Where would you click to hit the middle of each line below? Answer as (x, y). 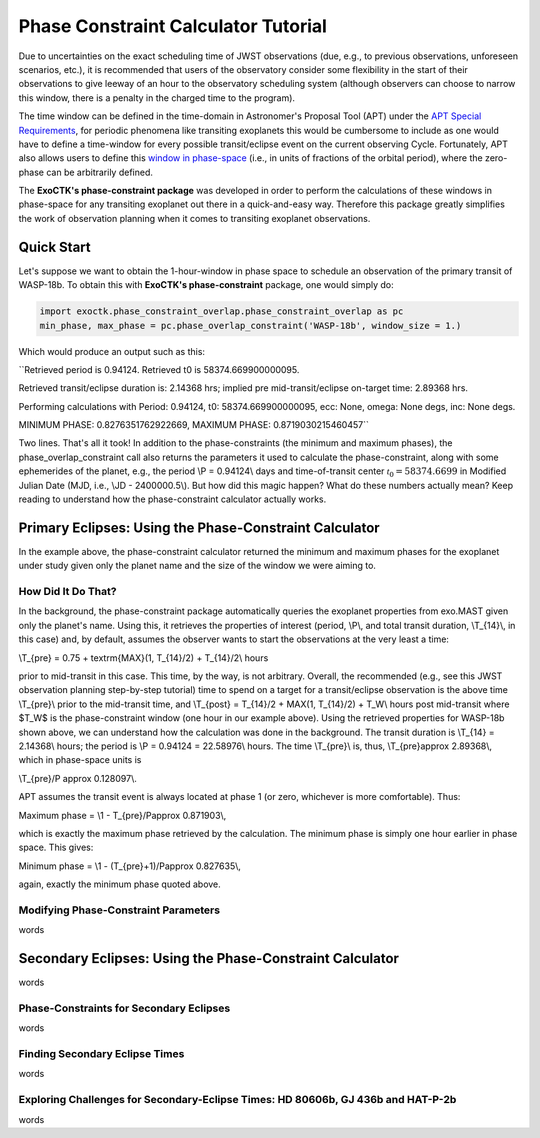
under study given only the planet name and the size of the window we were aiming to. (197, 566)
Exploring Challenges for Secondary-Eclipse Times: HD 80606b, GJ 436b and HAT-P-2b (237, 1100)
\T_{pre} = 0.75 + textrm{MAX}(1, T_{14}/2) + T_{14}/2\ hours (143, 657)
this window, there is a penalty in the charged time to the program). (156, 97)
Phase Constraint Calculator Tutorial (172, 26)
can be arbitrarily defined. (100, 172)
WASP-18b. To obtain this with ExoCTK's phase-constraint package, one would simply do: (206, 285)
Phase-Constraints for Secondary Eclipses (124, 1008)
